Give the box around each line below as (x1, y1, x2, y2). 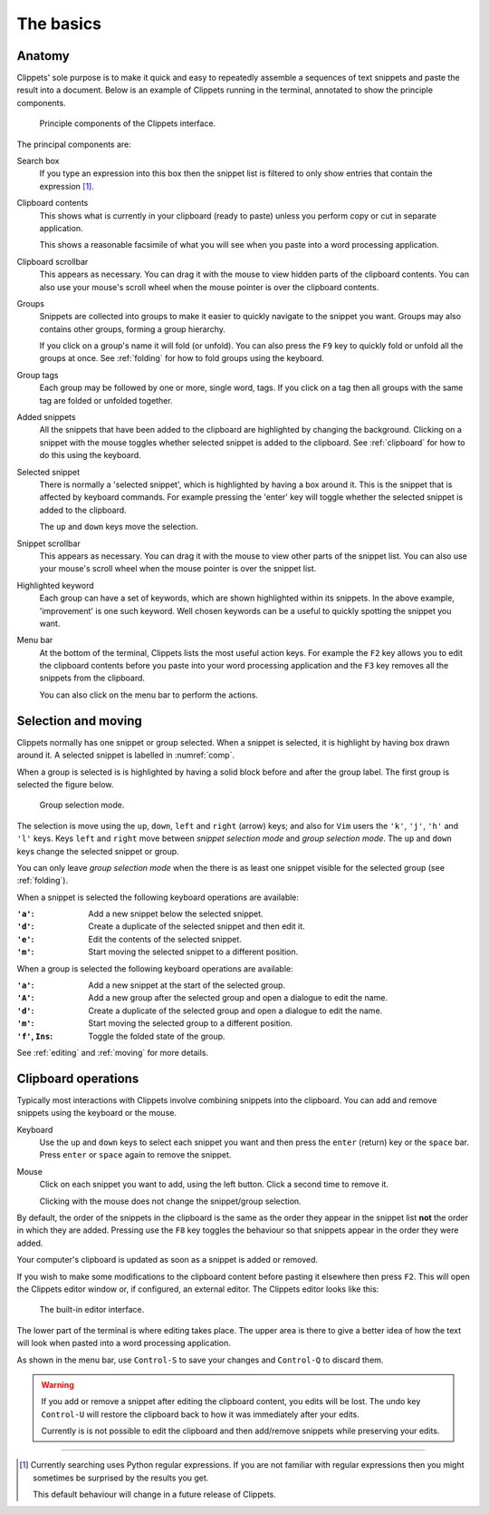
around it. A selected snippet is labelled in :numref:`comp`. (16, 749, 235, 761)
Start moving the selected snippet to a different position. (88, 946, 299, 957)
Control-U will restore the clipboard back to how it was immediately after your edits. (41, 1409, 360, 1420)
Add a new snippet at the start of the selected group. (88, 980, 285, 991)
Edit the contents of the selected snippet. (88, 933, 242, 944)
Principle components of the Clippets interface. (39, 118, 216, 129)
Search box (16, 155, 60, 167)
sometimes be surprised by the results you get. (33, 1472, 209, 1483)
